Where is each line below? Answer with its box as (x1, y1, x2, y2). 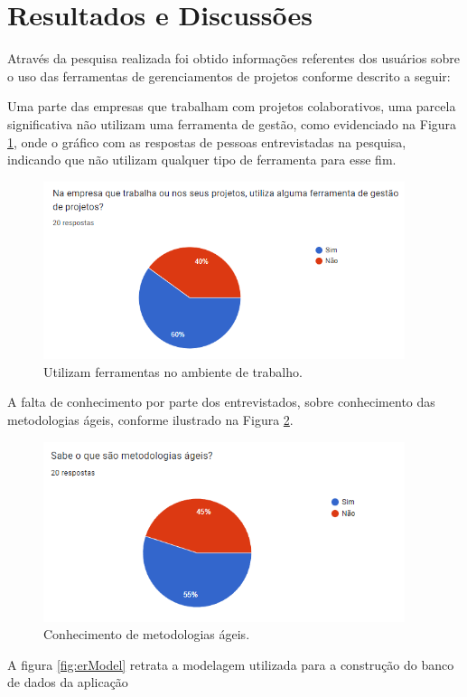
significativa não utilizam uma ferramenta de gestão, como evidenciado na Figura (7, 114, 457, 133)
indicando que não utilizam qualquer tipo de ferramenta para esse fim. (7, 150, 397, 169)
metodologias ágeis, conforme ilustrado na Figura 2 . (7, 410, 294, 429)
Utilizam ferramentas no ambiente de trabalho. (43, 362, 303, 381)
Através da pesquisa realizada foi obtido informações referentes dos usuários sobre (7, 49, 461, 68)
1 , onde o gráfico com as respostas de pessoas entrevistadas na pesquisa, (7, 132, 406, 151)
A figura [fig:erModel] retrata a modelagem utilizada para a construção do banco (7, 655, 454, 673)
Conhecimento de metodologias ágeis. (43, 625, 250, 644)
